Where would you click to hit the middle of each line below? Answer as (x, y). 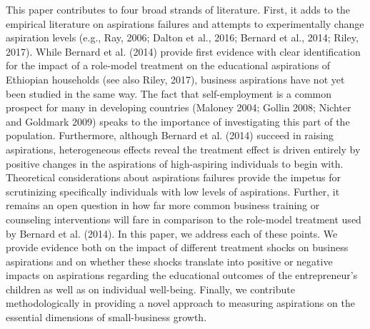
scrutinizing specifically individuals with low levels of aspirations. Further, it (173, 191)
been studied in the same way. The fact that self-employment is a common (169, 93)
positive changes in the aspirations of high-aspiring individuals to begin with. (175, 163)
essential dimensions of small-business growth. (106, 317)
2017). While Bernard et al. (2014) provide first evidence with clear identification (183, 51)
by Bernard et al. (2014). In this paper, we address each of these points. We (172, 233)
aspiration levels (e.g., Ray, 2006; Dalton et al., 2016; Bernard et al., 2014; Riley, (182, 37)
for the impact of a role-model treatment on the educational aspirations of (168, 65)
